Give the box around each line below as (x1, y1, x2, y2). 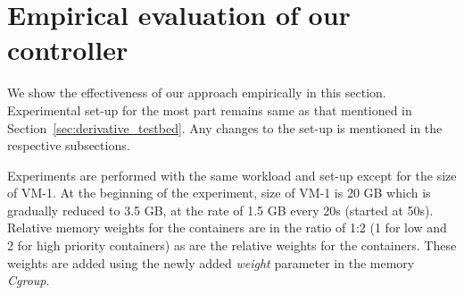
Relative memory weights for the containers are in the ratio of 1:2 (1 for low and (7, 218, 447, 237)
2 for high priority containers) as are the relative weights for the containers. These (7, 236, 457, 255)
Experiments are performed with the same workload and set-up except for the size (7, 165, 457, 184)
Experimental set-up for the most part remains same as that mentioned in (7, 100, 412, 119)
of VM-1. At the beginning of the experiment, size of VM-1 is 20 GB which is (7, 183, 431, 202)
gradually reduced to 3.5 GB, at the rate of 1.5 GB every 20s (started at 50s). (7, 200, 434, 219)
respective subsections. (7, 136, 130, 155)
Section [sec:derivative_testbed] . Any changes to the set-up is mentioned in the (7, 118, 443, 137)
